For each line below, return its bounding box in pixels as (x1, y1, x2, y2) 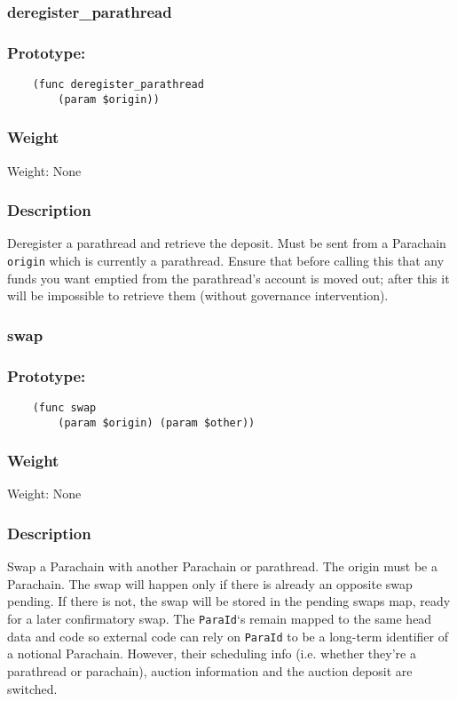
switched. (7, 679, 58, 697)
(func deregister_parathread (32, 78, 204, 92)
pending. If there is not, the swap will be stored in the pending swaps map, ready (7, 592, 451, 610)
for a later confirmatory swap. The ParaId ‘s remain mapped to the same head (7, 609, 432, 628)
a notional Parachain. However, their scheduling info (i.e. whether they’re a (7, 644, 416, 663)
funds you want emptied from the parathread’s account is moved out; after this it (7, 268, 450, 287)
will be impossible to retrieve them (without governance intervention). (7, 286, 389, 305)
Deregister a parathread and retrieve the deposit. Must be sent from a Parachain (7, 234, 446, 252)
